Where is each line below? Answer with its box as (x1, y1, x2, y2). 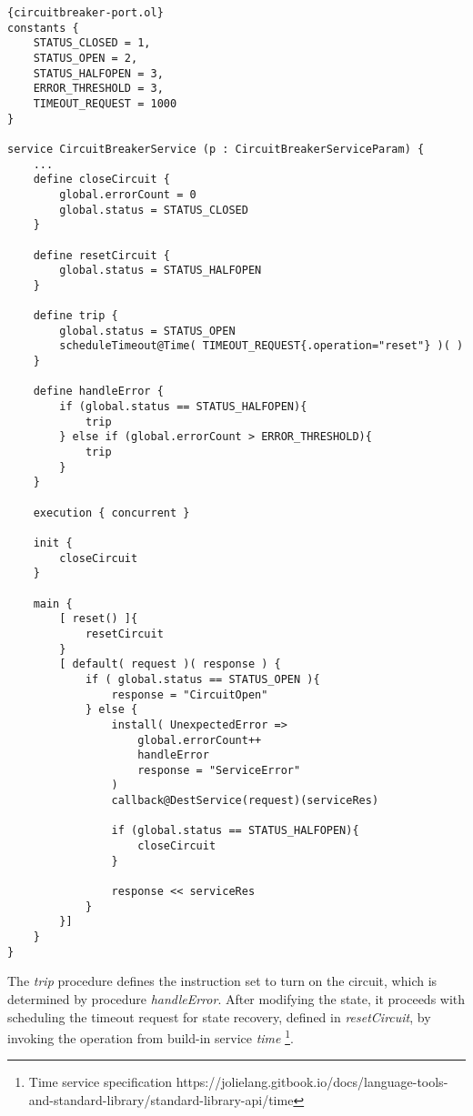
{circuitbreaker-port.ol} (7, 6, 164, 19)
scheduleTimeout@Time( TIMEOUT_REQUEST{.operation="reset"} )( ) (59, 339, 464, 353)
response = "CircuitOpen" (111, 688, 268, 701)
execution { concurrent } (33, 506, 190, 519)
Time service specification (28, 1072, 173, 1091)
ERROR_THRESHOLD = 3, (33, 82, 164, 96)
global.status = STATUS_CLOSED (59, 203, 248, 216)
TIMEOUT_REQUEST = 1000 (33, 96, 177, 110)
